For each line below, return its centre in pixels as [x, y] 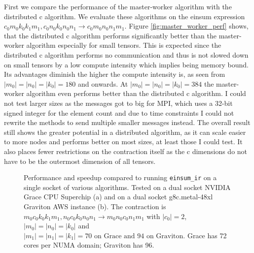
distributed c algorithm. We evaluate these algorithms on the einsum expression [125, 16]
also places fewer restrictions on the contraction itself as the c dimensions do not [126, 151]
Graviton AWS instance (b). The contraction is [95, 206]
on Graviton [165, 236]
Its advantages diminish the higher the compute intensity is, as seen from [115, 74]
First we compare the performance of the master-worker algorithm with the [118, 6]
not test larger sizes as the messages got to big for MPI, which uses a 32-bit [118, 103]
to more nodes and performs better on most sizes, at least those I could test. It [123, 142]
